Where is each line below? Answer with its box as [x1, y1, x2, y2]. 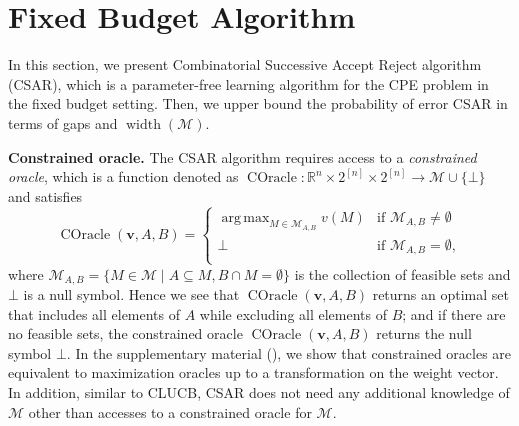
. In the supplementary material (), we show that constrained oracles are [66, 342, 512, 363]
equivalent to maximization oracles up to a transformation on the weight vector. [8, 362, 499, 383]
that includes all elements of [8, 303, 181, 324]
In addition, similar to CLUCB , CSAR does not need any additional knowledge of [8, 381, 510, 402]
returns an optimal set [372, 283, 510, 304]
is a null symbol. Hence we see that [23, 283, 240, 304]
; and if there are [402, 303, 506, 324]
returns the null [376, 323, 472, 344]
